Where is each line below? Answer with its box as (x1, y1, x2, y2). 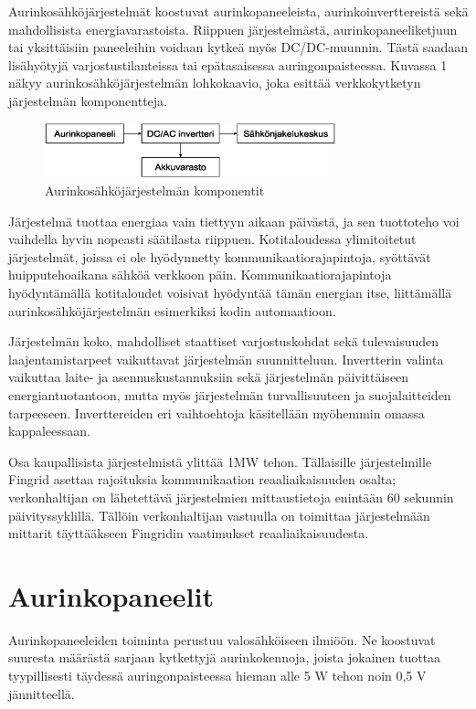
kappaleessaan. (8, 421, 90, 440)
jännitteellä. (8, 683, 75, 703)
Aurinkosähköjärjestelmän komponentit (45, 181, 265, 200)
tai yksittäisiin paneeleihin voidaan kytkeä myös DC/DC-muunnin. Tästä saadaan (8, 37, 468, 57)
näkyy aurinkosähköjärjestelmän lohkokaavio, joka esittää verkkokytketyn (8, 73, 421, 92)
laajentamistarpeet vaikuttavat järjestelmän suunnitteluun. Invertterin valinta (8, 349, 444, 368)
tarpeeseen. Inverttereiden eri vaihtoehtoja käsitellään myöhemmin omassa (8, 403, 425, 422)
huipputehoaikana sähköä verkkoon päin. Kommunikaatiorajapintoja (8, 265, 392, 284)
